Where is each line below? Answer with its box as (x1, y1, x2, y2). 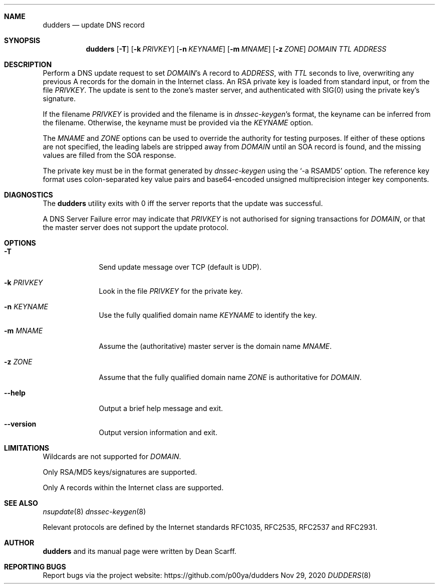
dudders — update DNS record (43, 21, 145, 29)
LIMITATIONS (4, 444, 50, 452)
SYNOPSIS (4, 36, 41, 45)
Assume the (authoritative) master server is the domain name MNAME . (99, 342, 332, 350)
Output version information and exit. (99, 428, 217, 437)
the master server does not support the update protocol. (43, 223, 229, 232)
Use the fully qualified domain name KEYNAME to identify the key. (99, 311, 317, 319)
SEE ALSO (4, 499, 38, 507)
